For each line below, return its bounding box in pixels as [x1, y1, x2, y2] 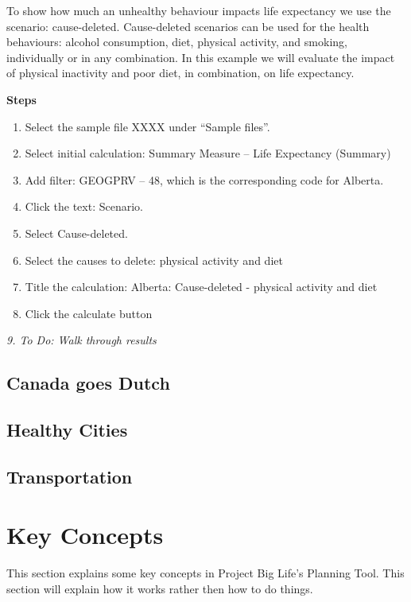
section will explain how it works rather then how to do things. [6, 580, 313, 596]
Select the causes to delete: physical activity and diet [25, 251, 283, 268]
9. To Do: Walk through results [6, 332, 157, 348]
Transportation [6, 464, 133, 488]
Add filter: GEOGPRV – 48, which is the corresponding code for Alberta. [25, 171, 384, 188]
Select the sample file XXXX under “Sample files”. [25, 118, 270, 134]
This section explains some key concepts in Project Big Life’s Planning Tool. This [6, 565, 405, 581]
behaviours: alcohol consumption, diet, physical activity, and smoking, [6, 33, 347, 50]
